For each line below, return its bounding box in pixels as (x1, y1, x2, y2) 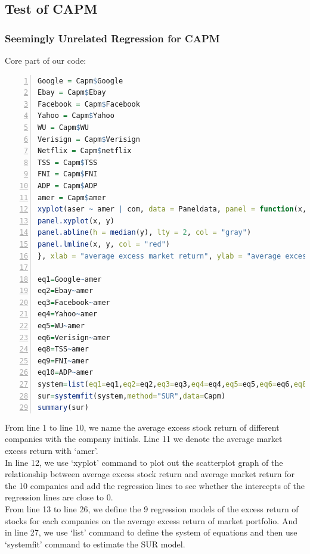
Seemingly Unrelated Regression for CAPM (5, 30, 220, 45)
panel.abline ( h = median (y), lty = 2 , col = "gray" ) (38, 228, 252, 237)
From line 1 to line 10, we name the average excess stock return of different (5, 421, 280, 433)
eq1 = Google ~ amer (38, 275, 102, 284)
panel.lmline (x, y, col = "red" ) (38, 239, 170, 248)
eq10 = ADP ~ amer (38, 368, 94, 377)
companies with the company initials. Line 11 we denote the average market (5, 432, 283, 445)
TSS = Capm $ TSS (38, 158, 98, 167)
